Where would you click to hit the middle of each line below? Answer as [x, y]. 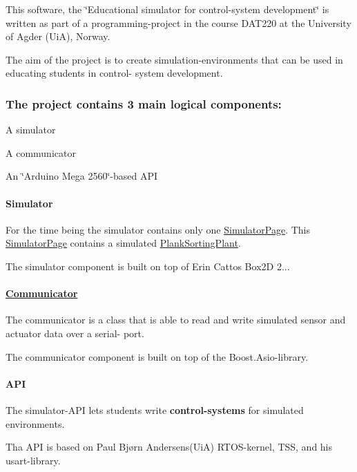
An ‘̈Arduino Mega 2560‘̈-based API [82, 176]
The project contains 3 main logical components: [144, 103]
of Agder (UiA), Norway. [58, 36]
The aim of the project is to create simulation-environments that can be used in [174, 59]
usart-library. [33, 460]
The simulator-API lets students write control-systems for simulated [155, 409]
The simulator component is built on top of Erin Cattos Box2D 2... [148, 266]
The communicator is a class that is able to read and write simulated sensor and [176, 320]
